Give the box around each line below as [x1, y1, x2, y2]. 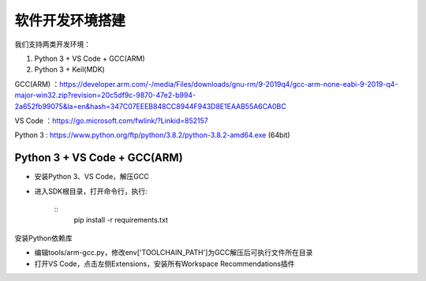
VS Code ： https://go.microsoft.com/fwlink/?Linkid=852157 [14, 115, 208, 126]
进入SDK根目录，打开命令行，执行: [34, 186, 148, 196]
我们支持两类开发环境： [14, 39, 91, 49]
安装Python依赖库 [14, 233, 73, 242]
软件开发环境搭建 [14, 12, 126, 29]
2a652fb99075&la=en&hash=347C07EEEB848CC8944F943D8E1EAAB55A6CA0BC [14, 101, 287, 111]
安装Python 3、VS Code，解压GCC [34, 172, 149, 182]
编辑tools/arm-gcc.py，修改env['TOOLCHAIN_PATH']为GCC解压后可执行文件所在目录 [34, 248, 313, 257]
